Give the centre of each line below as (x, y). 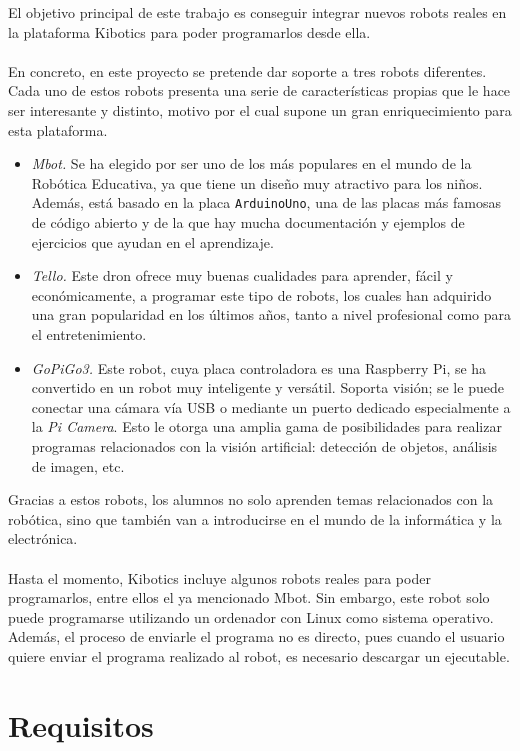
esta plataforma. (58, 129)
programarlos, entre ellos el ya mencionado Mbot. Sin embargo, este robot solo (249, 597)
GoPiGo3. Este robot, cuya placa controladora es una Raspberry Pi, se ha (259, 367)
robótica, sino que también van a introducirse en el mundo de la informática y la (255, 518)
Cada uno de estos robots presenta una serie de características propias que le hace (259, 90)
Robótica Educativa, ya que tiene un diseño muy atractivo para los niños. (257, 182)
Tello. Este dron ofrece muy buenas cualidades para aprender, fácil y (242, 275)
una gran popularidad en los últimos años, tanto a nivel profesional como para (271, 314)
